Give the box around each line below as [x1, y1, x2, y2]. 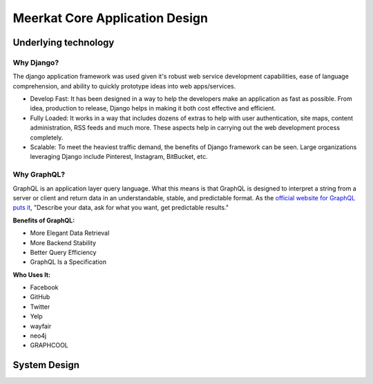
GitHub [30, 293, 50, 301]
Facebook [30, 283, 59, 291]
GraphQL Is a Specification [30, 258, 107, 266]
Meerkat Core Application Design [12, 10, 209, 26]
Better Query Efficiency [30, 248, 97, 256]
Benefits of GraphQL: [12, 216, 75, 224]
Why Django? [12, 57, 59, 67]
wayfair [30, 322, 52, 330]
